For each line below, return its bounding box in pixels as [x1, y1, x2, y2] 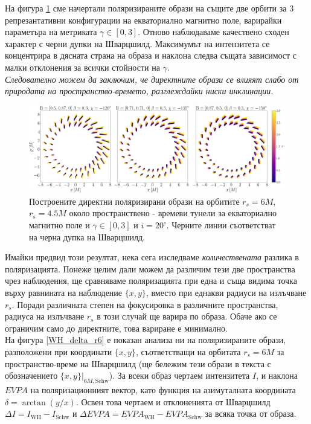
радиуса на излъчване [5, 310, 85, 323]
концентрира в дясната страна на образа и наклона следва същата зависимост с [5, 49, 297, 62]
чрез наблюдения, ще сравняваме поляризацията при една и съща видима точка [5, 274, 297, 287]
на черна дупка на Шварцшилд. [29, 230, 145, 243]
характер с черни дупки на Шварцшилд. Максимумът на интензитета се [5, 37, 270, 50]
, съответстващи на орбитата [135, 345, 241, 358]
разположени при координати [5, 345, 112, 358]
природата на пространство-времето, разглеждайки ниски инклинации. [5, 85, 274, 97]
